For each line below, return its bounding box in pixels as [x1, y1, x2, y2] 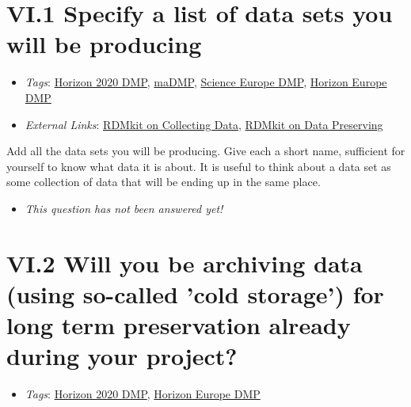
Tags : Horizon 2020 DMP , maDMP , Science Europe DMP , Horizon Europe [25, 74, 387, 90]
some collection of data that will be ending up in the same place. [6, 173, 321, 190]
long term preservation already [6, 309, 351, 341]
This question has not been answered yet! [25, 200, 223, 216]
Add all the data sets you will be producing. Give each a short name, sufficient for [6, 143, 405, 159]
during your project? [6, 340, 238, 372]
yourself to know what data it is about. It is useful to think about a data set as [6, 158, 391, 174]
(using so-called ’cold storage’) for [6, 277, 384, 310]
